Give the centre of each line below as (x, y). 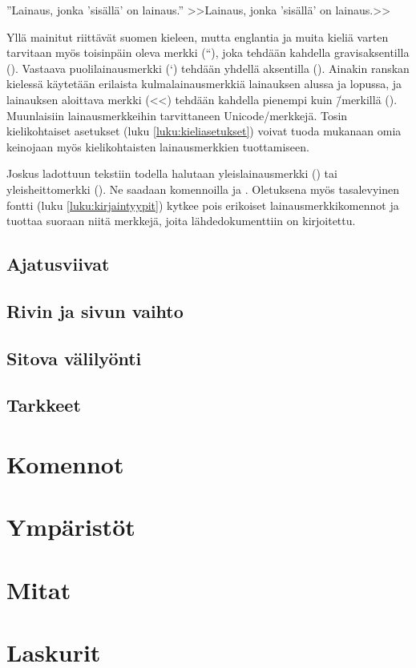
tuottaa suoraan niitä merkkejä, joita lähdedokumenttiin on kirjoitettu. (181, 221)
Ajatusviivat (58, 264)
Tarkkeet (44, 405)
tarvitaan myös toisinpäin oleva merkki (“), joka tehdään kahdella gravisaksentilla (208, 52)
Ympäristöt (71, 527)
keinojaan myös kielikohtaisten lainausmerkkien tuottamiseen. (158, 146)
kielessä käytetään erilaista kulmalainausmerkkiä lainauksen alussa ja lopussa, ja (204, 84)
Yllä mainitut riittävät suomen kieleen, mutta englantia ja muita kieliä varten (198, 36)
